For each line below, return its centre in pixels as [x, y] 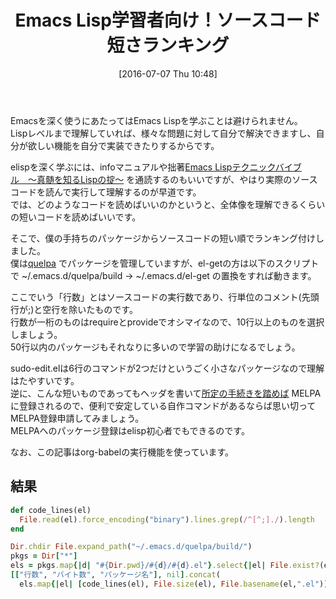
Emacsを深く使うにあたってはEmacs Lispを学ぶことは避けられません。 [156, 120]
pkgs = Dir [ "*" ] [44, 556]
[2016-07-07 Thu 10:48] [168, 73]
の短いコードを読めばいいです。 [76, 217]
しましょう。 [36, 334]
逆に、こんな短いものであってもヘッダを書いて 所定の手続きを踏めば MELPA [166, 393]
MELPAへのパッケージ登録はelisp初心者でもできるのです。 [130, 430]
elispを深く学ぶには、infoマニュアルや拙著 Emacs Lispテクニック [143, 167]
